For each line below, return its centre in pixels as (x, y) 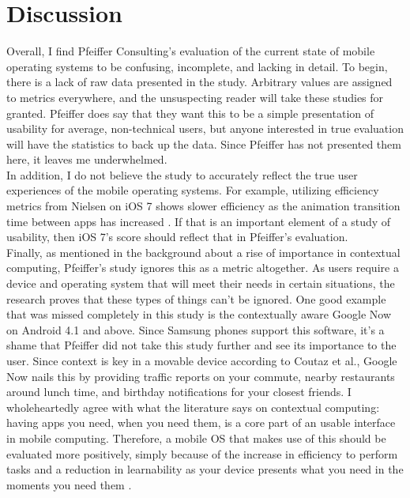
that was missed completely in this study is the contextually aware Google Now (199, 314)
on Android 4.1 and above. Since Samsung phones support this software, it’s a (196, 329)
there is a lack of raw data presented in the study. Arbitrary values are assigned (199, 82)
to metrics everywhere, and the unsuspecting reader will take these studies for (195, 97)
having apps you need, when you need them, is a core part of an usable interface (201, 423)
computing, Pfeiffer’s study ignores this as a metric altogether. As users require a (203, 268)
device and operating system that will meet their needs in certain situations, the (201, 283)
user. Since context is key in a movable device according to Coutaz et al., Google (202, 360)
